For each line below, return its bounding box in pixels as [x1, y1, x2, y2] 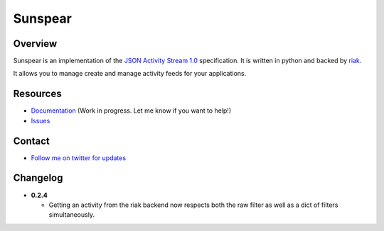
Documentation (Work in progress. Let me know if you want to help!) [31, 106, 231, 115]
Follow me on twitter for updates [31, 153, 127, 162]
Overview [13, 38, 58, 50]
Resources [13, 88, 62, 100]
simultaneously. [48, 210, 95, 219]
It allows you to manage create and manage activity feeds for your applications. [13, 69, 247, 78]
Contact [13, 135, 50, 147]
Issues [31, 116, 50, 125]
